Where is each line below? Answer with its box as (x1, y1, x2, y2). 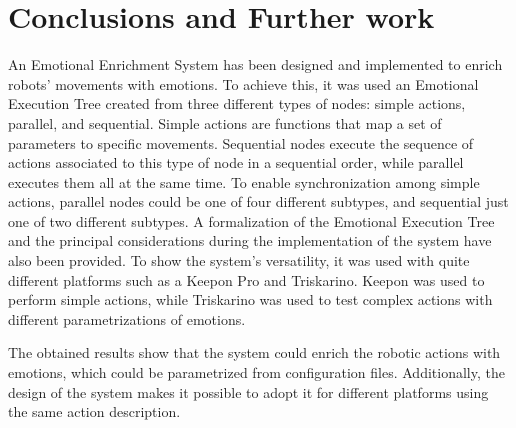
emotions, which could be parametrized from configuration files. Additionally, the (8, 362, 505, 383)
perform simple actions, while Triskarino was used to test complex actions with (8, 289, 493, 310)
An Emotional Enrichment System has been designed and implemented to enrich (8, 54, 503, 75)
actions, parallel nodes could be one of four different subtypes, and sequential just (8, 191, 509, 212)
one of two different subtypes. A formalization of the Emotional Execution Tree (8, 210, 495, 231)
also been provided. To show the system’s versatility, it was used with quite (8, 250, 470, 271)
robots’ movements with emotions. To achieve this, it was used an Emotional (8, 73, 479, 94)
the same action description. (8, 401, 181, 422)
